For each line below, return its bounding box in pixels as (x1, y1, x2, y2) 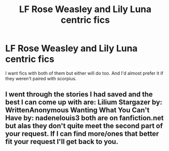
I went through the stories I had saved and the (5, 90, 153, 99)
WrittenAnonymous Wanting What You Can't (5, 106, 150, 115)
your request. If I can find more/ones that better (5, 130, 159, 138)
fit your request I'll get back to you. (5, 137, 118, 146)
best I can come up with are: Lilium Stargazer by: (5, 98, 162, 107)
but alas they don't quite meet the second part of (5, 122, 163, 130)
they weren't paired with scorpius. (5, 75, 77, 81)
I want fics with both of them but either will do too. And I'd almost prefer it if (5, 70, 163, 76)
